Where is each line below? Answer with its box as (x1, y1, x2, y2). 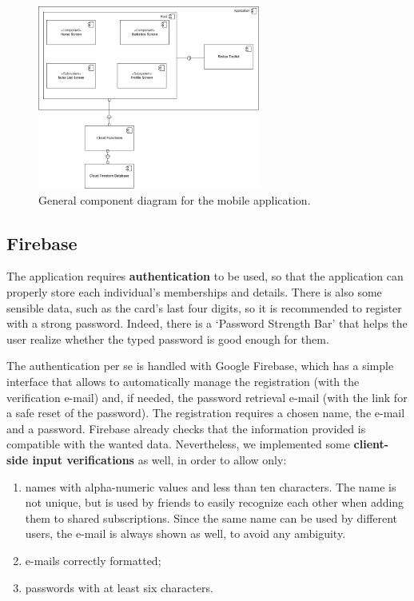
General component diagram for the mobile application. (38, 191, 311, 208)
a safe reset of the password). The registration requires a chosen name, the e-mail (6, 404, 405, 421)
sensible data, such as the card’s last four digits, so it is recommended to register (6, 299, 402, 316)
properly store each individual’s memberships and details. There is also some (6, 284, 382, 300)
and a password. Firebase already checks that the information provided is (6, 420, 366, 436)
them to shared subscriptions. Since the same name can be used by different (25, 509, 398, 526)
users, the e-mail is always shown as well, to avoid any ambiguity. (25, 525, 346, 542)
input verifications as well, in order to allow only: (32, 451, 287, 468)
